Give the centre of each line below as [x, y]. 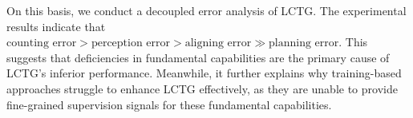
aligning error [218, 43]
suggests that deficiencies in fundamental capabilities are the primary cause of [198, 57]
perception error [131, 43]
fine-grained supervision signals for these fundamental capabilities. [169, 104]
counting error [42, 43]
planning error [304, 43]
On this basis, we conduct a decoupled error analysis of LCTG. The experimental [206, 10]
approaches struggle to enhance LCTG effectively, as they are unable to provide [202, 88]
